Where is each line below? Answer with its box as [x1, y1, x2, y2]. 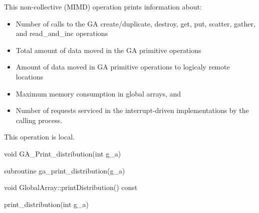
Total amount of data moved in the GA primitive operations [16, 44, 201, 55]
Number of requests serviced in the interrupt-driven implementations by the [16, 105, 249, 115]
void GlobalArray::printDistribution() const [4, 182, 138, 192]
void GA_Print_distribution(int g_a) [4, 148, 121, 158]
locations [16, 71, 43, 81]
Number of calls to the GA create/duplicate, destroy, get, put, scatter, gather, [16, 18, 255, 28]
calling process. [16, 114, 63, 125]
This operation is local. [4, 131, 75, 142]
